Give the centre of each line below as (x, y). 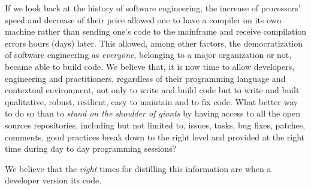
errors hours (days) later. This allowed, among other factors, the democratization (154, 43)
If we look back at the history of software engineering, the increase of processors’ (153, 8)
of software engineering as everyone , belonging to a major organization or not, (148, 55)
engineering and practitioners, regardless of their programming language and (145, 78)
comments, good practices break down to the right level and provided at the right (155, 137)
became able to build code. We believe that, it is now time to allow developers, (150, 66)
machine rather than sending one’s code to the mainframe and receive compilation (156, 31)
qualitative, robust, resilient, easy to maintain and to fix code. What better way (152, 101)
